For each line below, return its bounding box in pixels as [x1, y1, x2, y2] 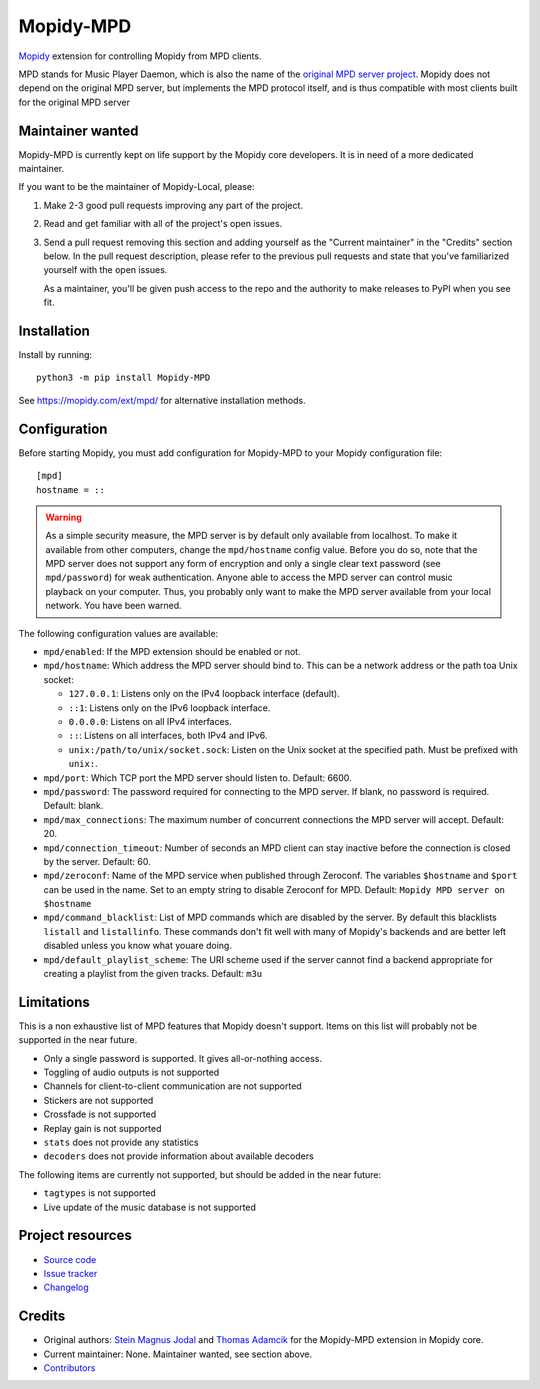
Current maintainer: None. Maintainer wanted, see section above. [43, 1348, 313, 1360]
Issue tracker [43, 1267, 98, 1279]
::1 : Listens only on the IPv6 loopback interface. [68, 701, 271, 714]
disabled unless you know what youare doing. [43, 940, 232, 952]
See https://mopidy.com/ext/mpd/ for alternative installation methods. [18, 394, 306, 406]
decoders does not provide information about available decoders [43, 1150, 314, 1162]
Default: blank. [43, 800, 104, 812]
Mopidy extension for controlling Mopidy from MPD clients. [18, 50, 262, 62]
